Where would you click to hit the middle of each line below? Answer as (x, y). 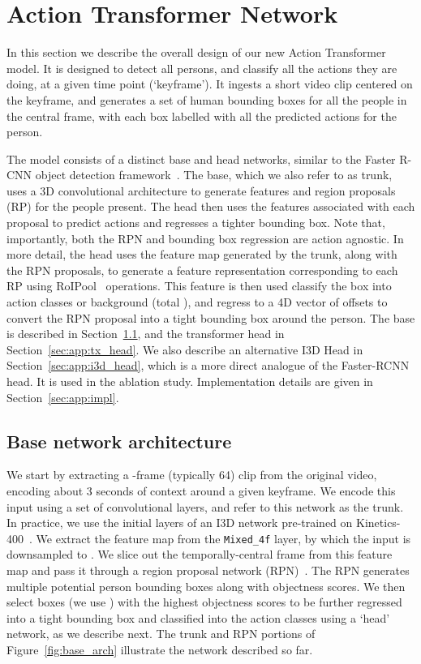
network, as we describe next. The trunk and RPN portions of (161, 634)
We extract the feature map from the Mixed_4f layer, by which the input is (223, 538)
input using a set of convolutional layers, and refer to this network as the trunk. (205, 506)
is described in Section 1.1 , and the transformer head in (146, 334)
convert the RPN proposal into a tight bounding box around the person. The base (211, 317)
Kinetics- (378, 523)
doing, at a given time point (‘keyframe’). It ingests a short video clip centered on (210, 84)
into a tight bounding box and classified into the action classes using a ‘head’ (198, 617)
